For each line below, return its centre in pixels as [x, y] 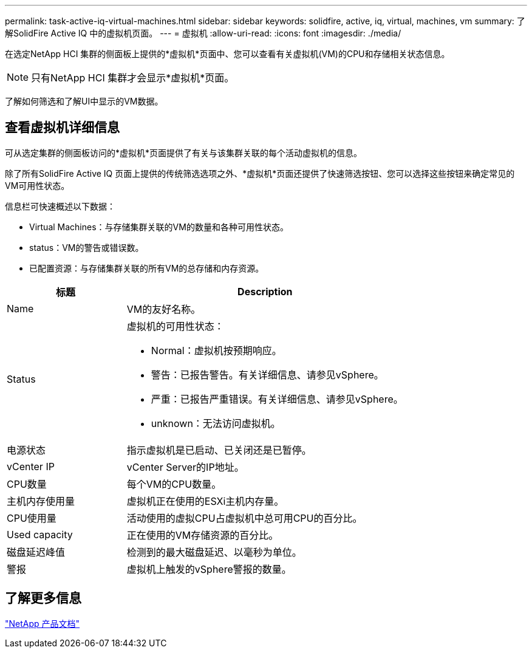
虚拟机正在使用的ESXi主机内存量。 [205, 501]
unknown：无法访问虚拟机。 [216, 423]
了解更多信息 [43, 598]
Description [265, 291]
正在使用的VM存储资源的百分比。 [203, 535]
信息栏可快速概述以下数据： [60, 206]
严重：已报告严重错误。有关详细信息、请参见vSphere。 [277, 399]
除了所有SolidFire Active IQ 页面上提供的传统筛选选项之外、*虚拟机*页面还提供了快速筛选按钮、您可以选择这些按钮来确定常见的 [260, 173]
